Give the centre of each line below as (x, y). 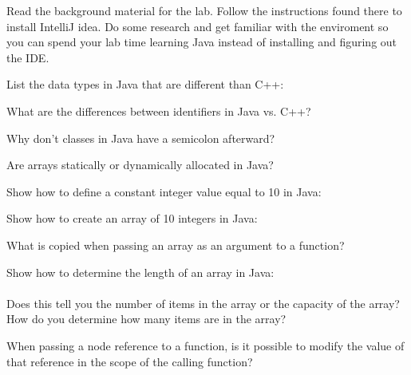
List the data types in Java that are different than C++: (145, 84)
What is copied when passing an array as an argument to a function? (176, 245)
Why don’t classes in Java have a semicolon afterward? (141, 138)
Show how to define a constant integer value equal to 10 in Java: (164, 191)
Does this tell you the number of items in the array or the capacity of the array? (203, 303)
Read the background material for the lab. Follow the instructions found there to (204, 10)
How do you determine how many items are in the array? (146, 319)
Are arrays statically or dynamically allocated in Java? (140, 165)
